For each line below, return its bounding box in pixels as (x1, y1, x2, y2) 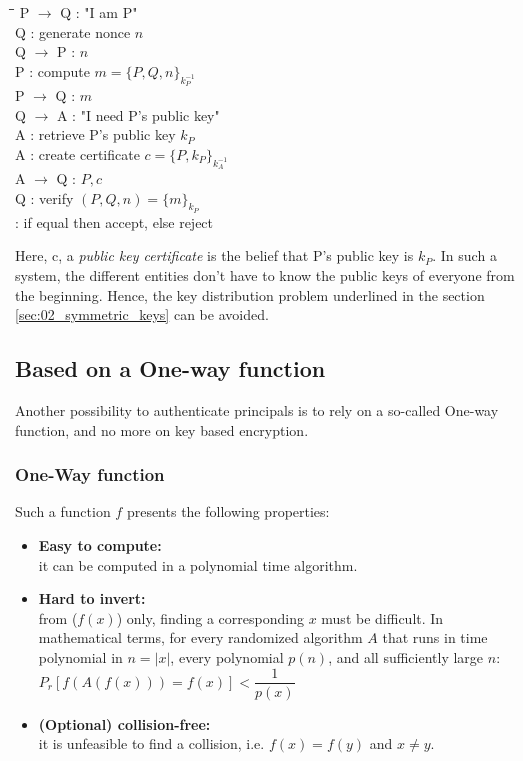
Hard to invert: (38, 588, 146, 609)
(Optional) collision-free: (38, 713, 211, 734)
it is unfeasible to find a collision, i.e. (38, 733, 265, 754)
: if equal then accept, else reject (15, 211, 214, 232)
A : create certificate (15, 143, 140, 164)
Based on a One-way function (15, 353, 326, 384)
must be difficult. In (321, 607, 444, 628)
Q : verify (15, 187, 74, 208)
